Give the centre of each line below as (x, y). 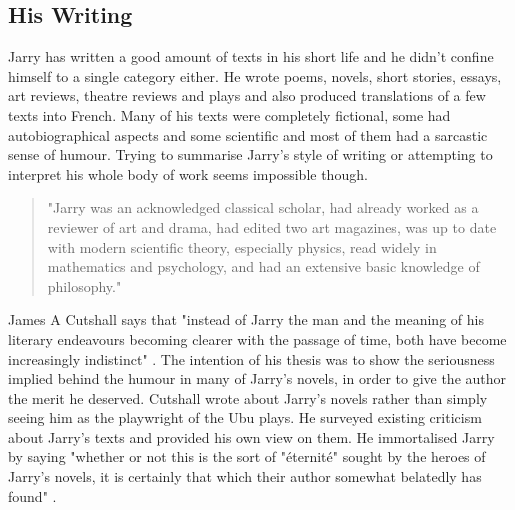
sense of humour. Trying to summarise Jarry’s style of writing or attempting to (250, 154)
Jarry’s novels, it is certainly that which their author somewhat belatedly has (245, 476)
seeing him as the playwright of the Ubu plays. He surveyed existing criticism (245, 417)
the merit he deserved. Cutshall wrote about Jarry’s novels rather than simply (248, 397)
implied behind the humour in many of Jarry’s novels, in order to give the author (257, 378)
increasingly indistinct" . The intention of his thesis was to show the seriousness (251, 358)
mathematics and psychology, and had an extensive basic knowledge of (263, 266)
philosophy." (84, 285)
